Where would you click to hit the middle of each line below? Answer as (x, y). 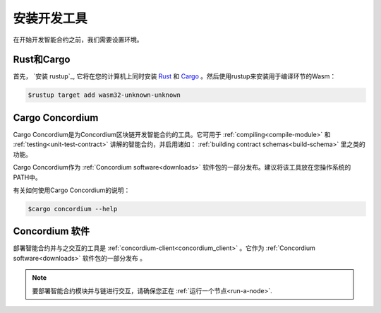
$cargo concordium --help (73, 209)
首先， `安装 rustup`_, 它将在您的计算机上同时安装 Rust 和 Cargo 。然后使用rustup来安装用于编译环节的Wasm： (175, 76)
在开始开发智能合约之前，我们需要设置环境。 (78, 40)
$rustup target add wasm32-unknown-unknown (104, 95)
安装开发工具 (50, 18)
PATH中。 (27, 177)
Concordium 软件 (51, 231)
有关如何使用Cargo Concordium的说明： (72, 190)
